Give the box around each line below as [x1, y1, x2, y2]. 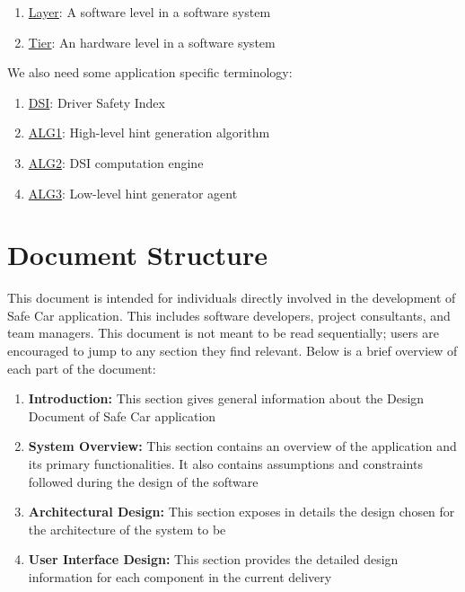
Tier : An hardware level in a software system [28, 32, 276, 51]
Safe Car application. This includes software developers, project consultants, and [7, 305, 451, 324]
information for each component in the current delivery [28, 568, 332, 586]
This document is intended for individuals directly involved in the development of [7, 288, 456, 307]
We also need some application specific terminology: [7, 63, 293, 82]
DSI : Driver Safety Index [28, 93, 165, 111]
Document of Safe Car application [28, 406, 216, 425]
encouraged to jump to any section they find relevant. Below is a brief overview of [7, 341, 458, 360]
